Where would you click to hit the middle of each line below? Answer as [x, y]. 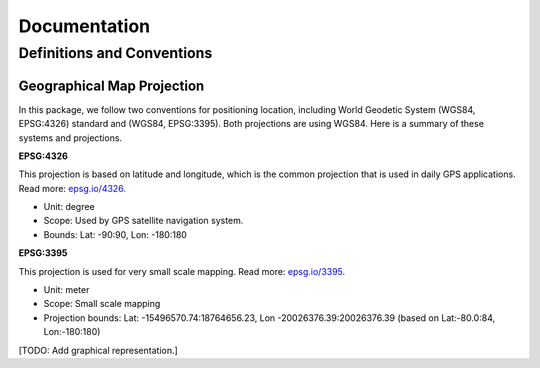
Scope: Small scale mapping [102, 304]
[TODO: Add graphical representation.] [98, 350]
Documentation [84, 26]
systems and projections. [70, 137]
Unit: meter [66, 290]
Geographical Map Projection [111, 85]
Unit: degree [69, 207]
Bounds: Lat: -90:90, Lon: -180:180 [115, 234]
